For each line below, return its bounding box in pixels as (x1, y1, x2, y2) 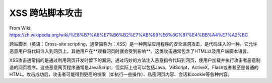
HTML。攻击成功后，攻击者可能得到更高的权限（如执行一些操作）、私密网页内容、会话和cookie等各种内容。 (9, 71, 233, 77)
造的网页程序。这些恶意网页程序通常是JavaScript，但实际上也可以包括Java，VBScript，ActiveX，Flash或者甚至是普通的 (9, 64, 259, 70)
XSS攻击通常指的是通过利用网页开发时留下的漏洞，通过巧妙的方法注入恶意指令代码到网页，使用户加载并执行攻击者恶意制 (9, 57, 261, 63)
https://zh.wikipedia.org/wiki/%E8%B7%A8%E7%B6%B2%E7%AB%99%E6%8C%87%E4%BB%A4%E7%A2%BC (9, 31, 248, 37)
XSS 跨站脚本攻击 (9, 7, 83, 18)
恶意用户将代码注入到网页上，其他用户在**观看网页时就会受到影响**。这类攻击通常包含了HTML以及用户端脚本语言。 (9, 48, 252, 54)
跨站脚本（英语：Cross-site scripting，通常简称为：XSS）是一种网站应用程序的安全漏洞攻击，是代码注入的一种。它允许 (9, 41, 258, 47)
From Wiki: (9, 25, 32, 31)
